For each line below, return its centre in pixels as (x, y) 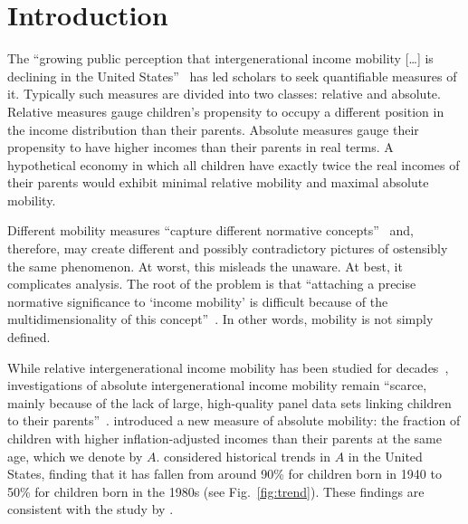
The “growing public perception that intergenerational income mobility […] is (220, 58)
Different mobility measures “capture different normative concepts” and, (210, 230)
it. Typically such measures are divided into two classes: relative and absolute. (224, 94)
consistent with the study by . (91, 509)
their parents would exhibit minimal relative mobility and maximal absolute (218, 182)
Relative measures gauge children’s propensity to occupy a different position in (226, 111)
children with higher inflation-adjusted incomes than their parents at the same (224, 438)
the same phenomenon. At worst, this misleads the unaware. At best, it (205, 266)
